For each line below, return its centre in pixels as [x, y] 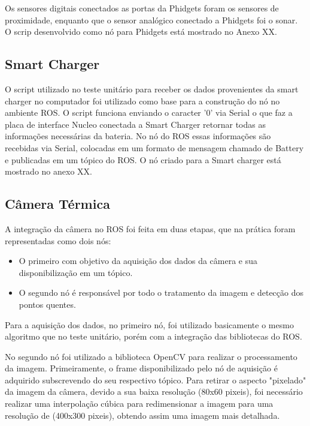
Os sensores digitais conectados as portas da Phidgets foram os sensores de [142, 8]
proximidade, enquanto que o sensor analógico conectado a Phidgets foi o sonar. [151, 19]
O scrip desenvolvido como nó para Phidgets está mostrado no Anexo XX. [141, 31]
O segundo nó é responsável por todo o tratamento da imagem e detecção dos [161, 292]
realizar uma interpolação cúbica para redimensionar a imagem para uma [139, 403]
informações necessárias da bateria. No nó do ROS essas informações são [138, 136]
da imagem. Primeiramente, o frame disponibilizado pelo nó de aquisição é [141, 368]
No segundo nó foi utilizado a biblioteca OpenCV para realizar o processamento [151, 356]
